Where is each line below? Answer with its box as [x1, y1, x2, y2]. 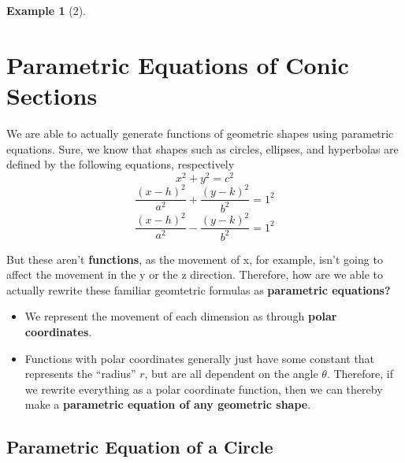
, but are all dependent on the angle [144, 365, 318, 382]
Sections [6, 79, 98, 111]
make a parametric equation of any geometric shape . [24, 396, 311, 413]
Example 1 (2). [6, 2, 86, 18]
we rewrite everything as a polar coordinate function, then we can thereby [24, 380, 383, 397]
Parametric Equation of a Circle [6, 435, 273, 459]
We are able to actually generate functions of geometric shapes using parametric [6, 124, 394, 141]
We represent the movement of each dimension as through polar [24, 308, 337, 324]
